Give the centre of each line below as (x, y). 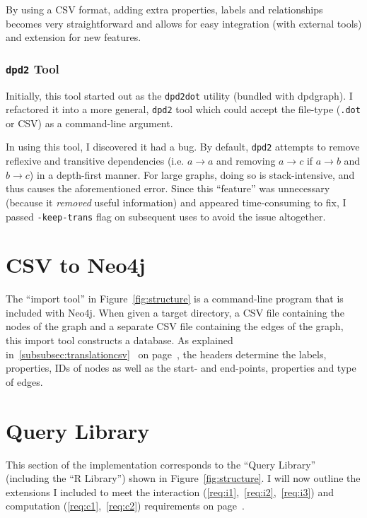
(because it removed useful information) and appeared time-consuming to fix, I (176, 202)
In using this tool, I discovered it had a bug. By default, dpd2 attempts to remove (183, 147)
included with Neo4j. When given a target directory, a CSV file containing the (175, 312)
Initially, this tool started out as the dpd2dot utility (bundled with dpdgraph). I (179, 95)
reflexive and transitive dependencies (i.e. (95, 161)
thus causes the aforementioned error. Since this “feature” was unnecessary (168, 188)
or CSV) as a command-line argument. (89, 123)
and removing (246, 161)
